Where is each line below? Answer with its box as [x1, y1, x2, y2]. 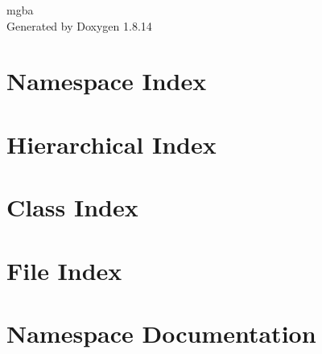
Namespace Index [6, 64, 207, 97]
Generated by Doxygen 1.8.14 [6, 17, 152, 34]
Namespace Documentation [6, 316, 316, 349]
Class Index [6, 191, 138, 224]
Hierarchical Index [6, 127, 217, 160]
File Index [6, 253, 122, 286]
